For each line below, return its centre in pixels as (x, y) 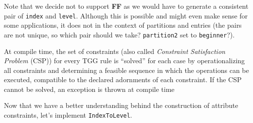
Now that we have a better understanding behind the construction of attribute (121, 105)
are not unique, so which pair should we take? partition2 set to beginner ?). (119, 34)
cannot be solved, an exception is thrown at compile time (89, 89)
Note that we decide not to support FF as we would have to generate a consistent (126, 6)
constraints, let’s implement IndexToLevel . (68, 115)
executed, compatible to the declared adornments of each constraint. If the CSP (123, 79)
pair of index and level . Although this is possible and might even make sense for (126, 15)
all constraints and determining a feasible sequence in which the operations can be (126, 70)
